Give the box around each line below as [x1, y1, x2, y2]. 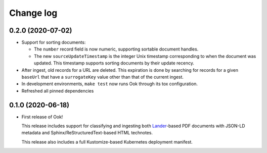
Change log [9, 7, 58, 18]
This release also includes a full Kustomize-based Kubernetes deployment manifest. [21, 139, 193, 145]
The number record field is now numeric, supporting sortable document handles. [34, 46, 199, 52]
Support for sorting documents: [21, 40, 86, 46]
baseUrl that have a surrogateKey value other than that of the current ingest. [21, 74, 184, 80]
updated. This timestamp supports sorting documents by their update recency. [34, 60, 194, 66]
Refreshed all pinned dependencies [21, 88, 94, 94]
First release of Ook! [21, 114, 63, 120]
